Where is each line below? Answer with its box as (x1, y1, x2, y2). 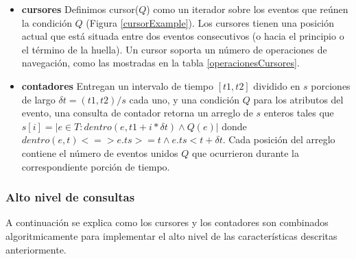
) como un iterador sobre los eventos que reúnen (146, 2, 348, 16)
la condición (21, 15, 72, 29)
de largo (21, 92, 56, 106)
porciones (311, 78, 351, 92)
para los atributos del (253, 92, 344, 106)
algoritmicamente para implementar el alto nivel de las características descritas (5, 228, 337, 243)
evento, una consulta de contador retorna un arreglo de (21, 106, 253, 120)
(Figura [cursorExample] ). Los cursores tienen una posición (86, 15, 335, 29)
